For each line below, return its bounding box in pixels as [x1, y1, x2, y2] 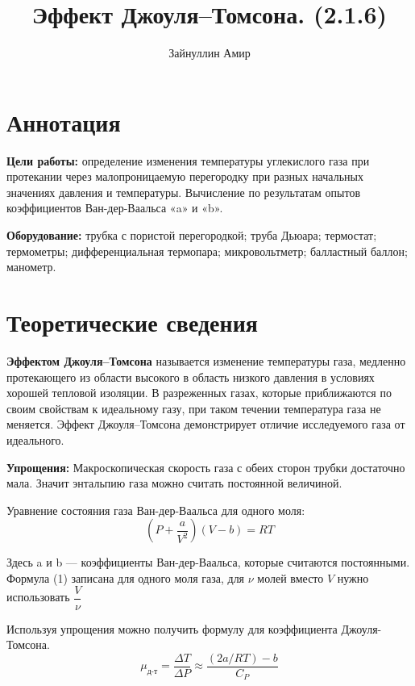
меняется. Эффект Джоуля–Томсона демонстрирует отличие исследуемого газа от [6, 416, 405, 433]
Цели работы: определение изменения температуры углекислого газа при [6, 152, 370, 169]
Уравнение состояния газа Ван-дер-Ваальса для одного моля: [6, 501, 305, 518]
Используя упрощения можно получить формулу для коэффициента [6, 620, 338, 637]
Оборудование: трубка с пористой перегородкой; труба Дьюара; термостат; [6, 227, 377, 244]
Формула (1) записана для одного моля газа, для [6, 569, 245, 586]
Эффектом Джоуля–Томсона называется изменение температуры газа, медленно [6, 352, 406, 369]
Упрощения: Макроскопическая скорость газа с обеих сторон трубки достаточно [6, 458, 405, 475]
